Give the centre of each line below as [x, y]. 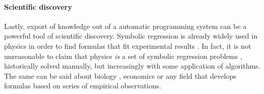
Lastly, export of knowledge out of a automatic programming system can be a [125, 26]
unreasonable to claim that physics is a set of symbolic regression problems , [123, 56]
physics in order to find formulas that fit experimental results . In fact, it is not [128, 45]
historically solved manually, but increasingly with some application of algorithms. [132, 66]
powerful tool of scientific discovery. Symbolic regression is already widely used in [131, 36]
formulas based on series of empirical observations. [83, 86]
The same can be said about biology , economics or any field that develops [120, 75]
